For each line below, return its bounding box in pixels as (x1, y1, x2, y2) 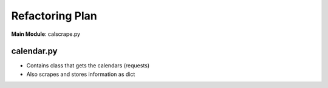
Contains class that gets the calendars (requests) (26, 62, 150, 69)
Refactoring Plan (11, 9, 97, 22)
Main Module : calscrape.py (11, 30, 81, 38)
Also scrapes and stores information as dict (26, 70, 135, 78)
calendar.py (11, 46, 58, 56)
